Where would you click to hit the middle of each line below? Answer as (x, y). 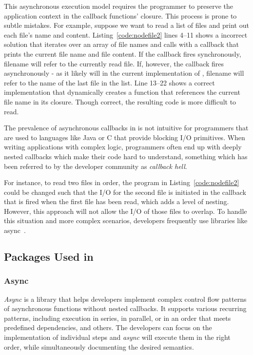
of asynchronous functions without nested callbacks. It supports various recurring (125, 308)
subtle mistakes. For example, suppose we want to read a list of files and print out (126, 25)
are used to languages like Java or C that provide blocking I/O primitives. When (125, 137)
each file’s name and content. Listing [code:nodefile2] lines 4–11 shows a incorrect (126, 34)
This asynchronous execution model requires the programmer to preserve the (119, 6)
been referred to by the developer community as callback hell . (96, 166)
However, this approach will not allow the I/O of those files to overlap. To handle (126, 211)
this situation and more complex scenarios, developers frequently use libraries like (126, 220)
